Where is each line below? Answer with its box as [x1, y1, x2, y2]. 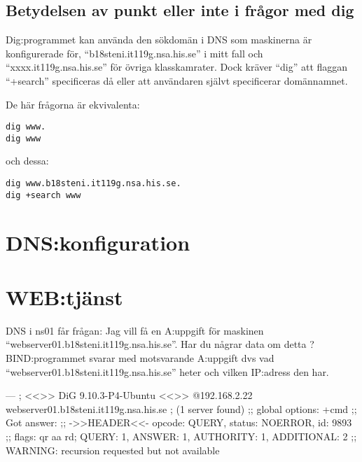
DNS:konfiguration [6, 227, 190, 256]
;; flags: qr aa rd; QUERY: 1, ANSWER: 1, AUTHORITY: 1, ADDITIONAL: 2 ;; [6, 429, 357, 444]
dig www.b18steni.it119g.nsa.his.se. [6, 178, 181, 189]
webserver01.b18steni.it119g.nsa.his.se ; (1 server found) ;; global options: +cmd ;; [6, 401, 357, 416]
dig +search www [6, 190, 81, 200]
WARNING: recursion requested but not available [6, 442, 220, 457]
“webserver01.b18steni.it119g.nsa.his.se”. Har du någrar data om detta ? [6, 337, 314, 351]
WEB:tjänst [6, 282, 123, 311]
